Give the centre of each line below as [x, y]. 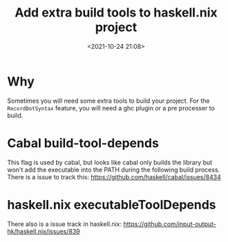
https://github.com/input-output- [170, 224]
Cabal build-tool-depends [83, 143]
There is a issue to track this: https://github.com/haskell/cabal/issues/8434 [114, 177]
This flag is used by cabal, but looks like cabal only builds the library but [110, 162]
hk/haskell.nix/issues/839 [44, 231]
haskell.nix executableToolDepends [112, 204]
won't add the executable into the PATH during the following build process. [114, 170]
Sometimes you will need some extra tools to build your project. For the [108, 101]
